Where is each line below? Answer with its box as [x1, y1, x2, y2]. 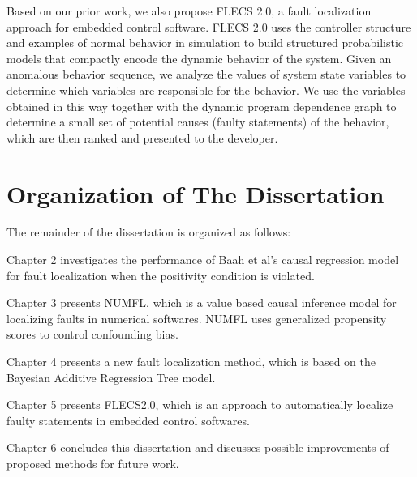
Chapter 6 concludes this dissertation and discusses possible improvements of [6, 439, 389, 456]
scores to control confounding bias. [6, 326, 178, 343]
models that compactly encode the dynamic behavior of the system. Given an [6, 49, 392, 66]
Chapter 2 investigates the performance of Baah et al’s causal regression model [6, 251, 399, 268]
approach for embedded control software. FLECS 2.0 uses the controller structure [6, 18, 411, 35]
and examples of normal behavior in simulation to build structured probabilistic [6, 34, 404, 51]
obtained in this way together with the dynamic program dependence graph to [6, 97, 397, 114]
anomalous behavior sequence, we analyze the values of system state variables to [6, 66, 406, 83]
